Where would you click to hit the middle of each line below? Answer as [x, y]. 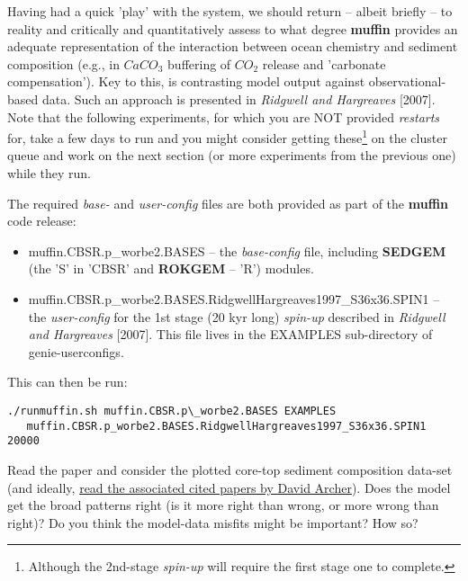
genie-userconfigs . [76, 351]
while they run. [49, 173]
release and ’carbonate [324, 63]
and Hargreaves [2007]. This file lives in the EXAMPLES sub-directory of [230, 334]
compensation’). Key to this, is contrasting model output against [186, 81]
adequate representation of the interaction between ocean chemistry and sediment [233, 46]
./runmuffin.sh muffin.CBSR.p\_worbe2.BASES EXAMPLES [172, 411]
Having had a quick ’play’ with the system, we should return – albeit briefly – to [230, 11]
